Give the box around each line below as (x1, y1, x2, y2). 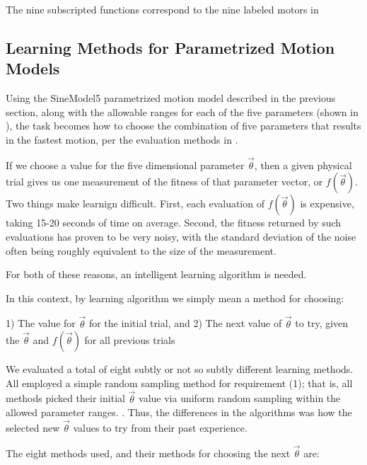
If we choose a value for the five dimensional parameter (6, 157, 245, 172)
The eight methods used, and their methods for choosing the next (6, 445, 291, 460)
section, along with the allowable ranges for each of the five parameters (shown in (6, 104, 359, 119)
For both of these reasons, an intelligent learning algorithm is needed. (6, 267, 307, 282)
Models (6, 57, 60, 79)
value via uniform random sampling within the (139, 391, 341, 406)
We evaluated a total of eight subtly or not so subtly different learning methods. (6, 362, 354, 377)
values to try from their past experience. (73, 420, 247, 435)
